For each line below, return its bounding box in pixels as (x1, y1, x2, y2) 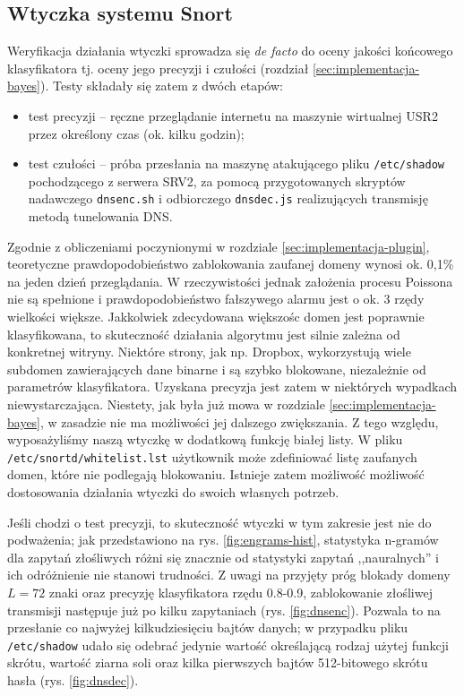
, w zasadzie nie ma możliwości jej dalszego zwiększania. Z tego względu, (40, 412, 439, 431)
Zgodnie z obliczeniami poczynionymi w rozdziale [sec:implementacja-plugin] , (7, 236, 430, 255)
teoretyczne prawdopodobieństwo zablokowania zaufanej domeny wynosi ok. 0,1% (7, 254, 454, 273)
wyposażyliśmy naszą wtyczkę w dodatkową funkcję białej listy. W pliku (7, 430, 403, 449)
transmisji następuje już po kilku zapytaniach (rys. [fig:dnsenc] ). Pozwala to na (7, 600, 441, 619)
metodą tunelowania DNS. (28, 207, 173, 226)
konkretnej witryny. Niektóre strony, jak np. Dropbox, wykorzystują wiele (7, 342, 411, 361)
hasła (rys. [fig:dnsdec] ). (7, 671, 139, 690)
